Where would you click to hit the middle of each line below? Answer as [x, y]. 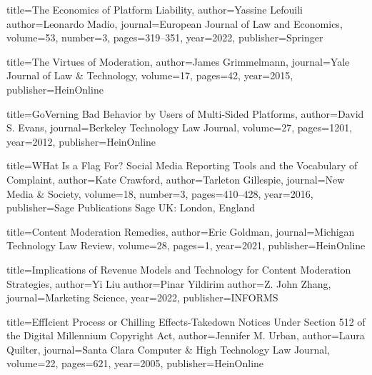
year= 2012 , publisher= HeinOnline [81, 141]
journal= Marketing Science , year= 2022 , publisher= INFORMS [142, 297]
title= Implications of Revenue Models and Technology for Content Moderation [179, 269]
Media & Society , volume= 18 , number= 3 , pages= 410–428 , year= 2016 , [160, 193]
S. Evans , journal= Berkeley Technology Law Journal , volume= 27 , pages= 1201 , [180, 127]
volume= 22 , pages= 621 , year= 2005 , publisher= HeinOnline [135, 363]
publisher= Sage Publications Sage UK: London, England [131, 207]
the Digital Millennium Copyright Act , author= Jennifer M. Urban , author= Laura [186, 335]
